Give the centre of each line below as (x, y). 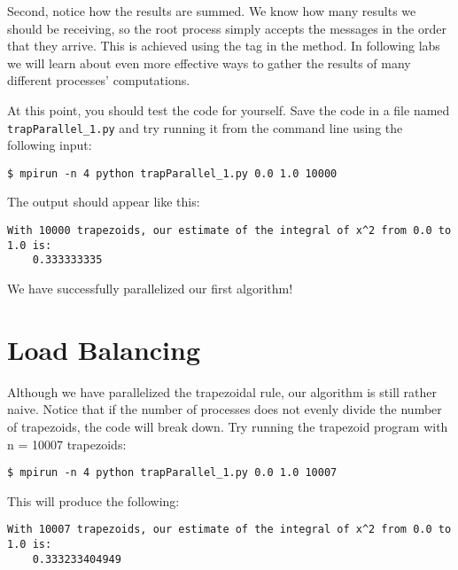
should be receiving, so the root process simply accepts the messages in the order (227, 28)
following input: (50, 145)
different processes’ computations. (99, 80)
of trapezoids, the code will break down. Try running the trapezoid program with (228, 426)
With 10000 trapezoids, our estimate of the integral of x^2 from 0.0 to (229, 231)
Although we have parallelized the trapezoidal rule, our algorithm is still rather (222, 391)
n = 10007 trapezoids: (67, 444)
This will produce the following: (93, 500)
